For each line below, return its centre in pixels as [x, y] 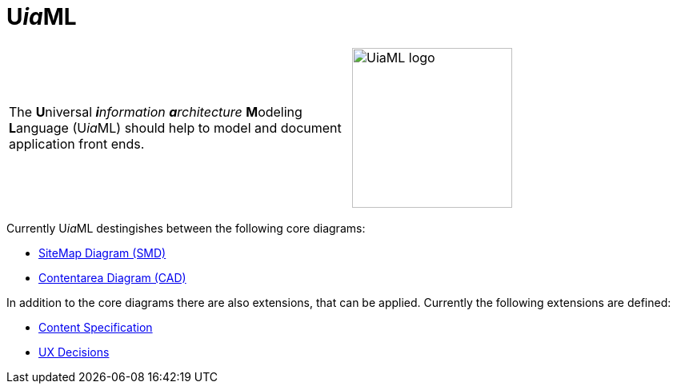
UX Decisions [74, 352]
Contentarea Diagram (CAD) [112, 277]
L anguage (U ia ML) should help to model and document [175, 127]
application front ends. [77, 143]
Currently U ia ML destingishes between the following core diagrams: [186, 228]
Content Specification [96, 327]
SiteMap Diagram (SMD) [102, 253]
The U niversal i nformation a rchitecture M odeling [156, 111]
